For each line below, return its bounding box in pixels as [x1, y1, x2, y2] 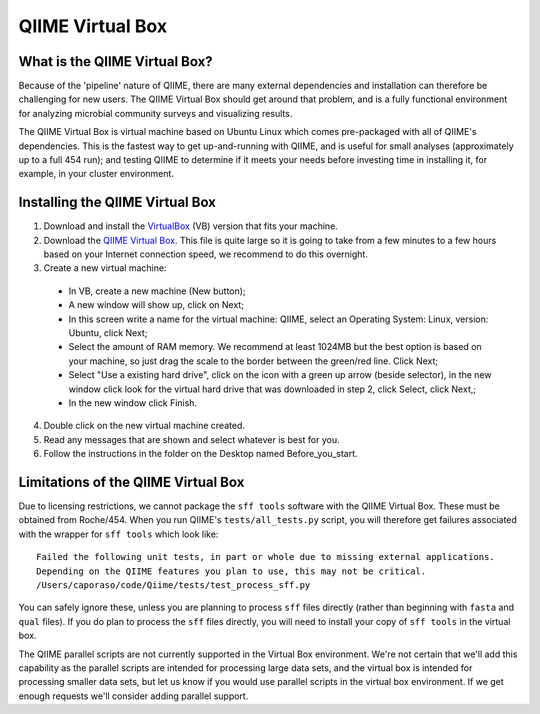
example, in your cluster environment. [18, 168, 175, 180]
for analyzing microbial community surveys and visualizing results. [18, 107, 293, 119]
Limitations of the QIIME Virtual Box [18, 473, 245, 490]
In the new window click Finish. [68, 397, 198, 409]
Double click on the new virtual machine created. [43, 420, 245, 432]
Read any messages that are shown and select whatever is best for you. [43, 433, 340, 445]
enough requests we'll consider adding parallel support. [18, 690, 249, 702]
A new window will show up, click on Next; [68, 299, 245, 311]
